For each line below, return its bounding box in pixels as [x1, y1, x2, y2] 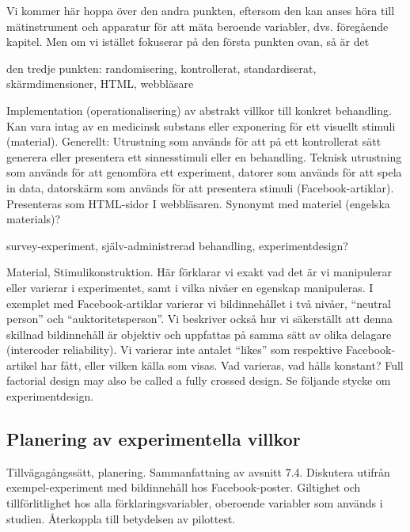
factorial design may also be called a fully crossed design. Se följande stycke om [6, 372, 391, 389]
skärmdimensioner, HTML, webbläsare [6, 75, 194, 92]
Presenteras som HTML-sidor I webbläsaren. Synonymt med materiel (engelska [6, 195, 390, 211]
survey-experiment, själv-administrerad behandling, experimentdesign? [6, 237, 348, 253]
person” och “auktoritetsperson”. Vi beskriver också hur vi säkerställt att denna [6, 310, 393, 327]
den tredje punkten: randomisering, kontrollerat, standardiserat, [6, 59, 317, 76]
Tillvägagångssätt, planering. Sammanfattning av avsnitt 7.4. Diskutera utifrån [6, 463, 390, 480]
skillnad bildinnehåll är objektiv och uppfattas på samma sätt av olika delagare [6, 325, 392, 342]
